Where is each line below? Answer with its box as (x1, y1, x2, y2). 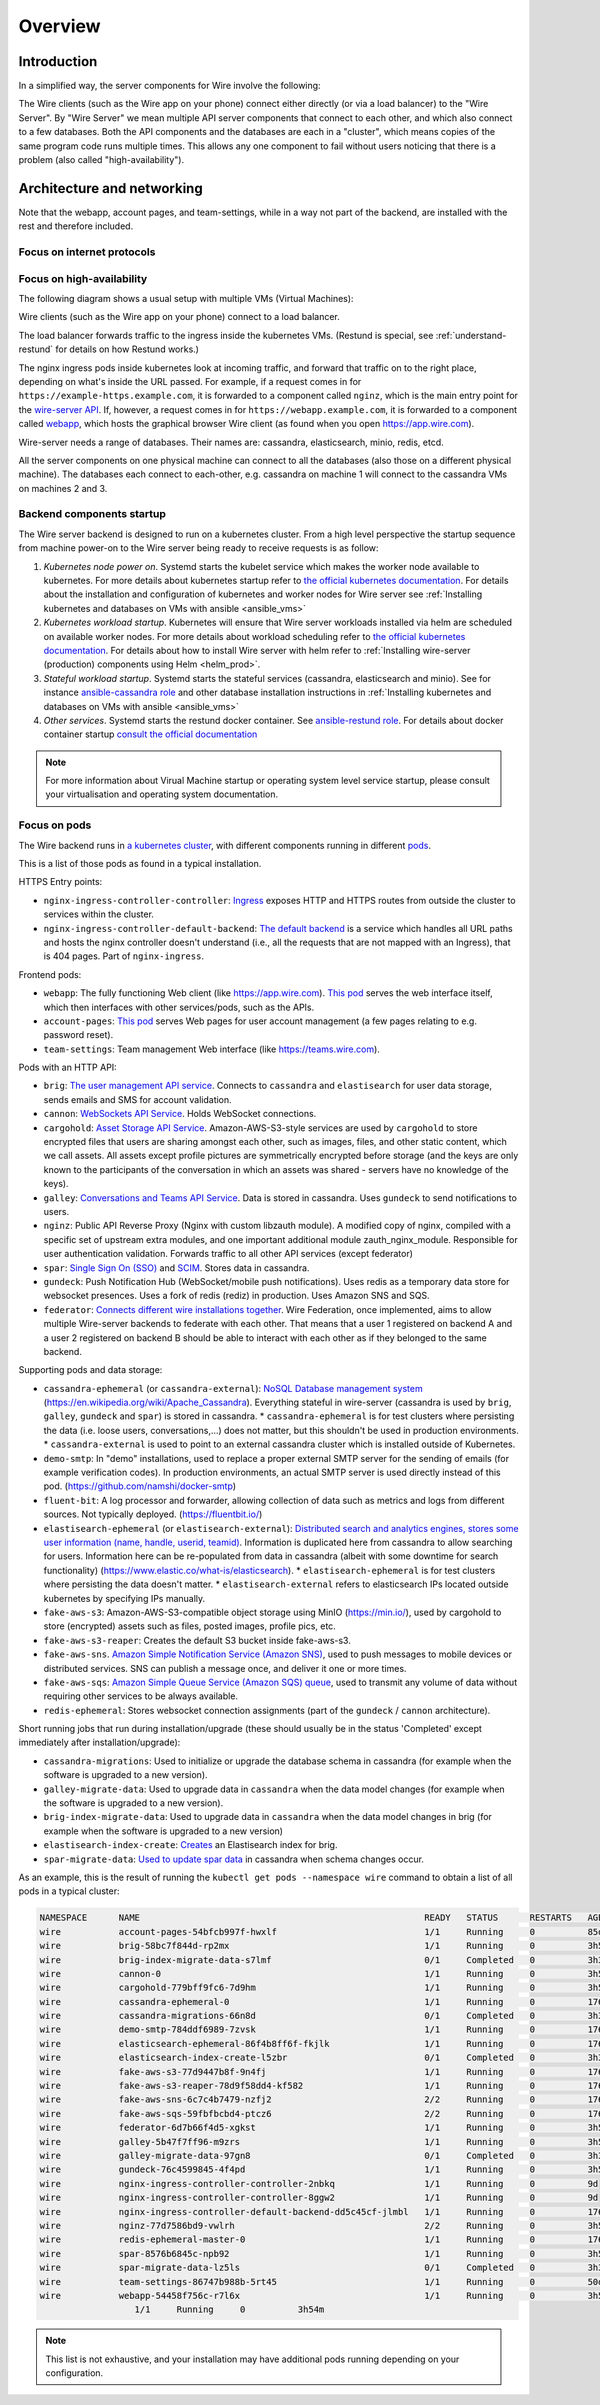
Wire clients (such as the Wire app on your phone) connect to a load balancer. (18, 311, 340, 323)
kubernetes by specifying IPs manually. (43, 1592, 206, 1604)
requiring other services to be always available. (43, 1690, 239, 1702)
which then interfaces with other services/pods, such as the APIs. (43, 1001, 315, 1013)
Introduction (18, 53, 98, 70)
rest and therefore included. (18, 220, 134, 232)
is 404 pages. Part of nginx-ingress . (43, 950, 205, 962)
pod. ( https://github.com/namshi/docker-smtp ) (43, 1480, 237, 1492)
